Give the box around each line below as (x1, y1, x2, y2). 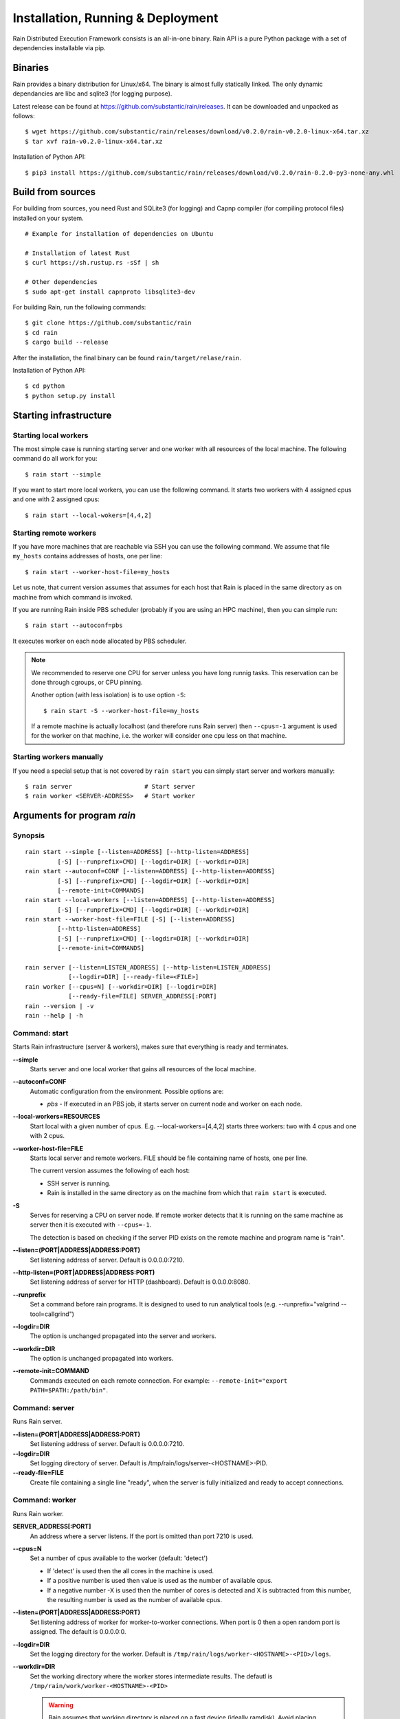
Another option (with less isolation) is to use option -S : (31, 691, 186, 699)
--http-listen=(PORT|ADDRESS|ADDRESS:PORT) (12, 1268, 155, 1276)
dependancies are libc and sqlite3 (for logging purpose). (12, 89, 173, 98)
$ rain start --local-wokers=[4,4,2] (25, 511, 153, 519)
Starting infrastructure (12, 409, 112, 421)
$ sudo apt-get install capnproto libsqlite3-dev (25, 287, 196, 296)
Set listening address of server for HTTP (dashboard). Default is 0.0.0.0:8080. (30, 1278, 250, 1286)
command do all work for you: (12, 455, 98, 463)
